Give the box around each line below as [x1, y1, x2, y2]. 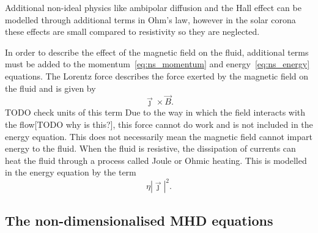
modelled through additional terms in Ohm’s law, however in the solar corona [5, 13, 296, 26]
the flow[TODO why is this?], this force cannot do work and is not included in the [5, 117, 313, 130]
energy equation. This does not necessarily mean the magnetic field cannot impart [5, 130, 312, 142]
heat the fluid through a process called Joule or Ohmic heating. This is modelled [5, 153, 307, 166]
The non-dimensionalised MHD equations [5, 210, 273, 229]
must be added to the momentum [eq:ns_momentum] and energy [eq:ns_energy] [5, 57, 310, 70]
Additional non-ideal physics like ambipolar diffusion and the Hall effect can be [5, 1, 301, 13]
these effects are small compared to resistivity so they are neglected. [5, 25, 260, 38]
